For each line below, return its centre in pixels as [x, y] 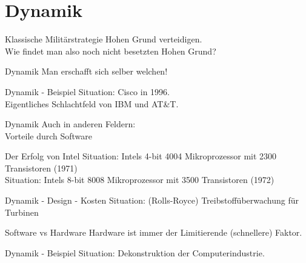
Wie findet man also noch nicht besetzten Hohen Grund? [111, 51]
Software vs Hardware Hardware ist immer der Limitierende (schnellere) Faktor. [154, 232]
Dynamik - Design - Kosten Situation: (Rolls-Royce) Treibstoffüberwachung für [152, 200]
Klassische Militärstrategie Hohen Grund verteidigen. [104, 39]
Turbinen [22, 212]
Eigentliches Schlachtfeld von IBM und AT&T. [92, 103]
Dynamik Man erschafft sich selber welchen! [86, 71]
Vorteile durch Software [49, 135]
